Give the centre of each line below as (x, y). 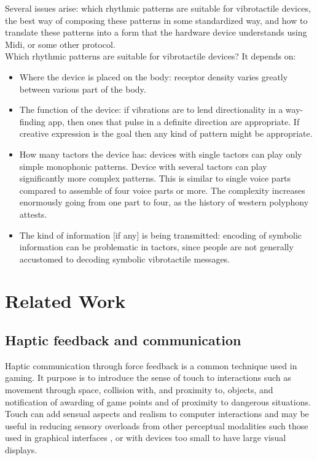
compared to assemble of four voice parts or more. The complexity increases (162, 190)
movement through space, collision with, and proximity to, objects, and (139, 390)
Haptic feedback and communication (123, 340)
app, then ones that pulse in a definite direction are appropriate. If (174, 121)
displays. (21, 450)
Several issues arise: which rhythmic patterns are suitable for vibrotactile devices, (158, 8)
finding (32, 121)
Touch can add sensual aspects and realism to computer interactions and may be (157, 414)
